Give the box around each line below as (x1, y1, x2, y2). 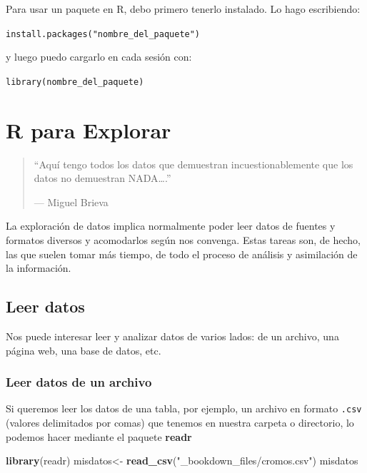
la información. (6, 260, 71, 275)
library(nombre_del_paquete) (6, 76, 144, 87)
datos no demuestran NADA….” (34, 171, 171, 185)
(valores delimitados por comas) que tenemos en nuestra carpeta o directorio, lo (6, 415, 354, 430)
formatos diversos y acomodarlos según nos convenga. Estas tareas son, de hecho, (6, 233, 361, 247)
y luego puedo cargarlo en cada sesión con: (6, 49, 192, 64)
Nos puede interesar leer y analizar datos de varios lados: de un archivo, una (6, 328, 339, 343)
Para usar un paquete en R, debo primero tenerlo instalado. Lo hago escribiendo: (6, 1, 361, 16)
